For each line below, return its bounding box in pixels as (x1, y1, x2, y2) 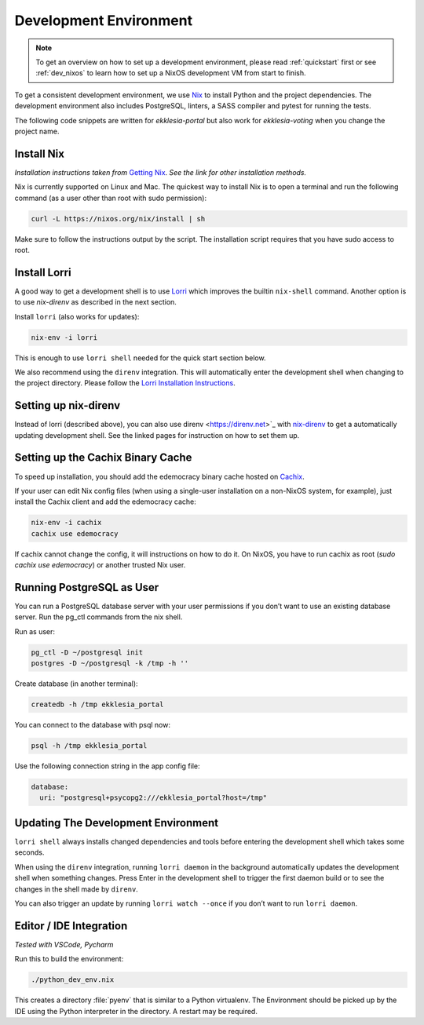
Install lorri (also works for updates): (14, 312, 140, 321)
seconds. (14, 848, 45, 857)
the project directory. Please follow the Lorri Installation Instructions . (14, 378, 236, 388)
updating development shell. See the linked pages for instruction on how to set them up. (14, 430, 300, 440)
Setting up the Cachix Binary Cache (14, 451, 192, 465)
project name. (14, 126, 60, 136)
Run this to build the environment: (14, 954, 124, 964)
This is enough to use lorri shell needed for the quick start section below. (14, 353, 266, 363)
